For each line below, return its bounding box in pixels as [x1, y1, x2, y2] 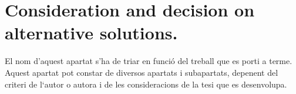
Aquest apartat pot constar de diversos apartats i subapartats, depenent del [5, 66, 278, 78]
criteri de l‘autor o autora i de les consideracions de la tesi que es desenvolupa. [5, 78, 287, 90]
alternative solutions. [5, 21, 178, 45]
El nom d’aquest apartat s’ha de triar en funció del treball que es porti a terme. [5, 55, 292, 67]
